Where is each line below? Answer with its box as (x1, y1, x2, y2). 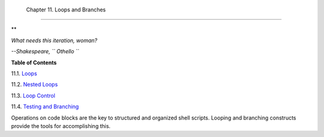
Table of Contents (11, 59, 57, 66)
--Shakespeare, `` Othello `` (11, 48, 79, 55)
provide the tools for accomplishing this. (11, 122, 111, 129)
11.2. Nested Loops (11, 81, 58, 88)
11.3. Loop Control (11, 92, 55, 99)
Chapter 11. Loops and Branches (26, 6, 106, 13)
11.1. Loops (11, 70, 37, 77)
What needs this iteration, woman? (11, 37, 98, 44)
